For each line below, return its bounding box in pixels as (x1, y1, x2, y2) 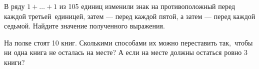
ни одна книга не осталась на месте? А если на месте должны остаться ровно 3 (4, 47, 247, 57)
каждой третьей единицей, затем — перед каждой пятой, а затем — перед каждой (4, 10, 255, 21)
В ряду (4, 1, 25, 11)
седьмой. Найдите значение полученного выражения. (4, 20, 165, 31)
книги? (4, 56, 25, 67)
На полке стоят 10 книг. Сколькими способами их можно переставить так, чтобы (4, 37, 253, 47)
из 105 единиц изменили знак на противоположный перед (59, 1, 235, 11)
